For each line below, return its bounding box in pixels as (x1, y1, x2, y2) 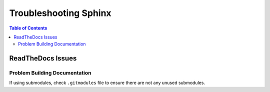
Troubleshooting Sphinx (9, 7, 112, 18)
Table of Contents (9, 25, 47, 31)
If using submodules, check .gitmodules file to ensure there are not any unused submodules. (9, 80, 205, 86)
